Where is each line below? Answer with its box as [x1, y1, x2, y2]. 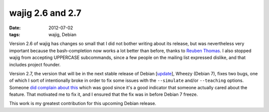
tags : [9, 31, 20, 37]
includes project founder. [9, 61, 61, 67]
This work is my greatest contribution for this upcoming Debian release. [9, 101, 156, 107]
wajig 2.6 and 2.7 [9, 7, 82, 18]
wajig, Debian [48, 31, 77, 37]
